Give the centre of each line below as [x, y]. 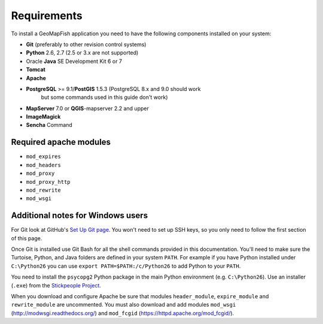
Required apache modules [61, 142]
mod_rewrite [43, 190]
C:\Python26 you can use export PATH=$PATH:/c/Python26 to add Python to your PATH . [126, 266]
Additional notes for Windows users [80, 216]
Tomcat [36, 69]
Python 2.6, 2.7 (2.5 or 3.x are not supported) [82, 53]
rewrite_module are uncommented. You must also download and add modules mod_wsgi [124, 305]
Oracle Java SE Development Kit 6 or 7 [74, 61]
